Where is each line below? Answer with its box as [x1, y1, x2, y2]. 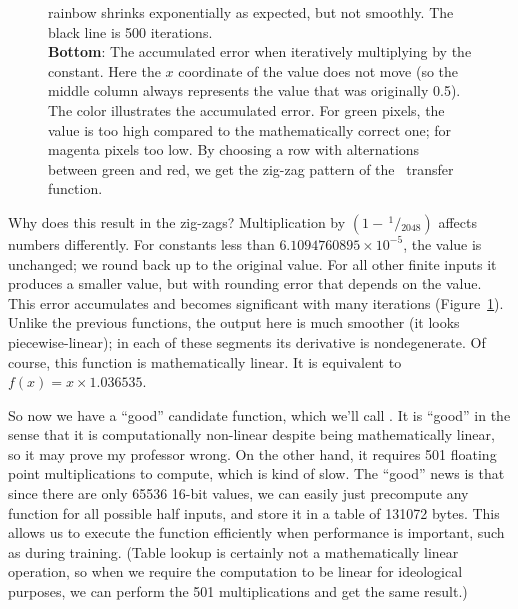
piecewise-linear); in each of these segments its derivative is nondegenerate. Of [8, 331, 486, 352]
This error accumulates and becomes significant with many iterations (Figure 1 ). [8, 292, 504, 313]
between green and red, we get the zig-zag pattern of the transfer [48, 158, 454, 179]
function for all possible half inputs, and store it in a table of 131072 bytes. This [8, 502, 500, 523]
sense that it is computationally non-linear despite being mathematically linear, [8, 424, 495, 445]
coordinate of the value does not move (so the [178, 60, 458, 81]
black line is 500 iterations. [48, 21, 213, 42]
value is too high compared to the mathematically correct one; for [48, 119, 452, 140]
